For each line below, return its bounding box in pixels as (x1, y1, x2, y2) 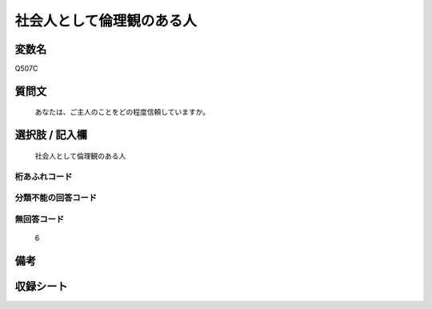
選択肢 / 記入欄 (14, 128, 88, 142)
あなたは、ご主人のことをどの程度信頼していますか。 (34, 107, 210, 117)
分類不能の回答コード (14, 192, 98, 203)
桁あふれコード (14, 171, 73, 182)
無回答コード (14, 213, 65, 224)
